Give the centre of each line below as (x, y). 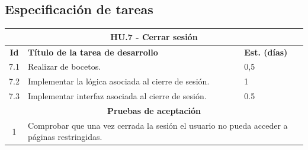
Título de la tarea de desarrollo (93, 52)
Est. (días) (266, 52)
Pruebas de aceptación (154, 110)
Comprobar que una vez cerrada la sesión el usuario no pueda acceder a (158, 125)
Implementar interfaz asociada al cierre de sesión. (117, 96)
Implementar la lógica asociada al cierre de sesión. (118, 81)
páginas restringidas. (65, 137)
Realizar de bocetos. (64, 66)
